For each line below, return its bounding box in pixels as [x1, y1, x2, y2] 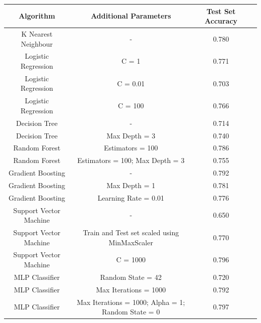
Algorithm [19, 11, 55, 21]
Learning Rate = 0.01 [97, 192, 165, 203]
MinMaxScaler [108, 237, 153, 247]
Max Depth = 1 [106, 180, 156, 190]
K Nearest [21, 28, 53, 39]
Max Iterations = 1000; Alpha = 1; [76, 296, 185, 307]
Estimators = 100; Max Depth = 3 [77, 155, 185, 166]
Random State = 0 [102, 306, 160, 317]
